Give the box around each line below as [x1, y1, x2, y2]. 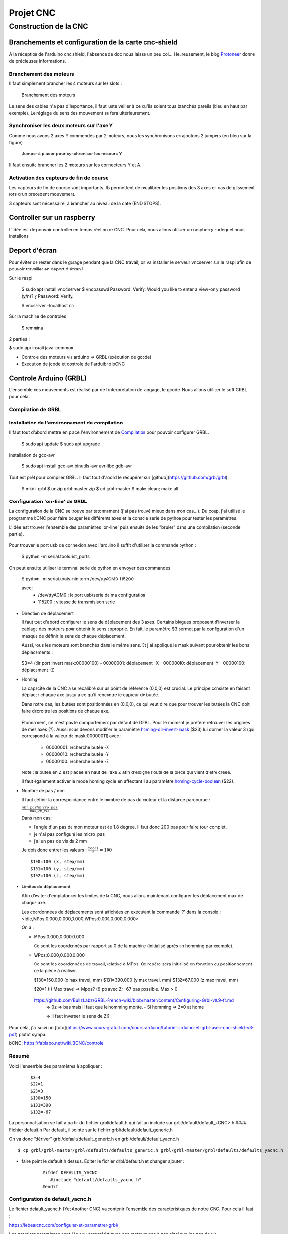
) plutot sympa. [16, 1032, 47, 1038]
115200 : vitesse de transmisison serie [38, 599, 115, 605]
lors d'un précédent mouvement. [9, 192, 76, 197]
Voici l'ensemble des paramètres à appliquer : [9, 1063, 102, 1069]
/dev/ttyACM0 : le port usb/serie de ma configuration [38, 592, 145, 598]
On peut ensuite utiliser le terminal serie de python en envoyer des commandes [9, 565, 171, 571]
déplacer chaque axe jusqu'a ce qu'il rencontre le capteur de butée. [21, 692, 160, 698]
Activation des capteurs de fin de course [9, 174, 109, 181]
